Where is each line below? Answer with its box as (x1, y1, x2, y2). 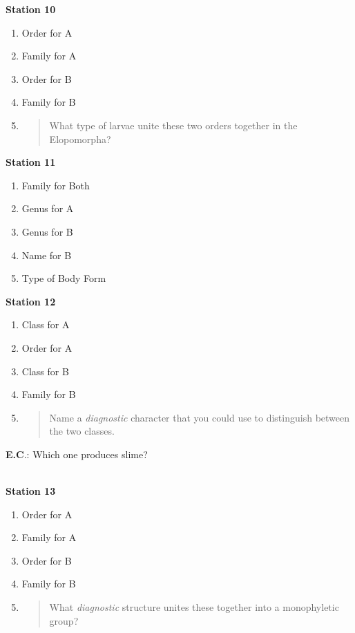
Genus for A (21, 201, 74, 216)
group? (49, 613, 79, 627)
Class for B (21, 363, 69, 378)
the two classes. (49, 424, 115, 438)
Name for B (21, 247, 72, 262)
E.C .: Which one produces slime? (6, 446, 148, 461)
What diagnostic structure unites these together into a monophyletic (49, 600, 339, 614)
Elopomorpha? (49, 131, 111, 146)
